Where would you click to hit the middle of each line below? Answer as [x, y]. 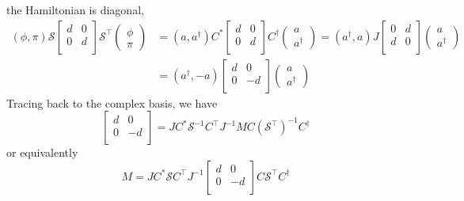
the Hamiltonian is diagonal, [75, 9]
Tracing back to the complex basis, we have [112, 102]
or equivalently [42, 152]
